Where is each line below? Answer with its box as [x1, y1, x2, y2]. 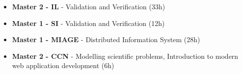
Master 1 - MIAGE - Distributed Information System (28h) [12, 34, 200, 45]
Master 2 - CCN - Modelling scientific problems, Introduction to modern [12, 50, 239, 61]
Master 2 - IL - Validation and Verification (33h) [12, 1, 165, 11]
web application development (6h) [12, 60, 114, 71]
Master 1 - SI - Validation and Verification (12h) [12, 18, 165, 28]
